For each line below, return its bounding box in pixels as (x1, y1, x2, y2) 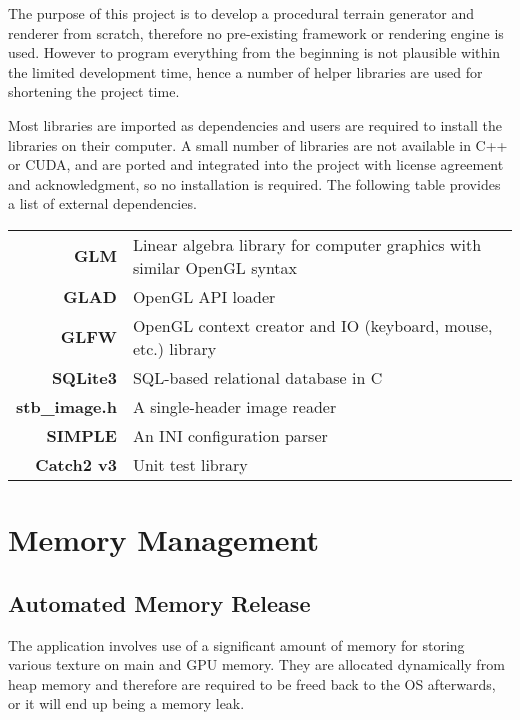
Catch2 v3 (35, 452, 117, 476)
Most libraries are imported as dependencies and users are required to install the (8, 114, 502, 135)
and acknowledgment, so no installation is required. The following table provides (8, 173, 501, 194)
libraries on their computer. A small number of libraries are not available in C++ (8, 134, 508, 155)
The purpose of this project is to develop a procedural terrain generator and (8, 3, 475, 23)
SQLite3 (51, 365, 117, 389)
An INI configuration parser (132, 423, 328, 447)
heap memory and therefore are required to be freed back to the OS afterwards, (8, 673, 496, 694)
